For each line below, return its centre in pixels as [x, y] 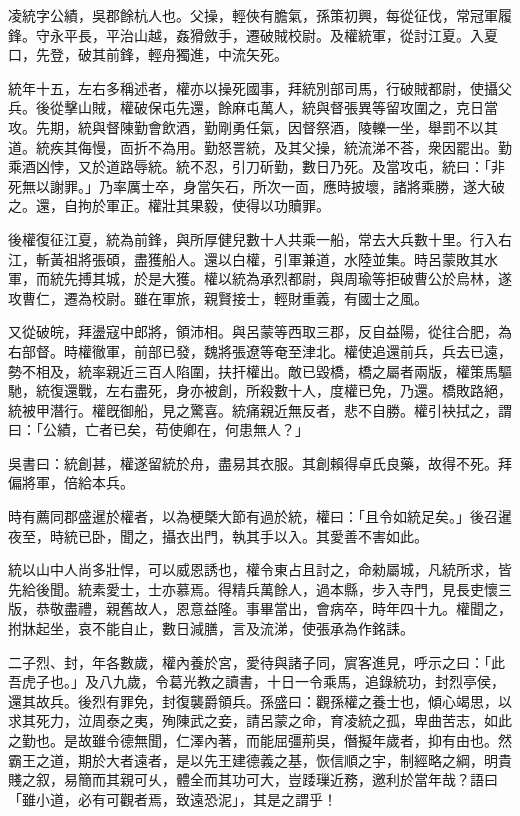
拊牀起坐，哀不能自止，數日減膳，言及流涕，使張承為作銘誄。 [211, 628]
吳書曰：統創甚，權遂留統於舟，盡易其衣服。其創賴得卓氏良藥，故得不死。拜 [260, 462]
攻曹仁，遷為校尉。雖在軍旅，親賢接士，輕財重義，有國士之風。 [218, 297]
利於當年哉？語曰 [441, 779]
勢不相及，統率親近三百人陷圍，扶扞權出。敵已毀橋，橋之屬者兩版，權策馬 [253, 370]
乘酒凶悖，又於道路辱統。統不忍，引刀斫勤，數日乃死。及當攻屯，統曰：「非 [256, 166]
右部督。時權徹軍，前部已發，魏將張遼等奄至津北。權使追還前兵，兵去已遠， [260, 350]
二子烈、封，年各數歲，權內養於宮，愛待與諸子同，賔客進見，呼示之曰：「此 [256, 661]
